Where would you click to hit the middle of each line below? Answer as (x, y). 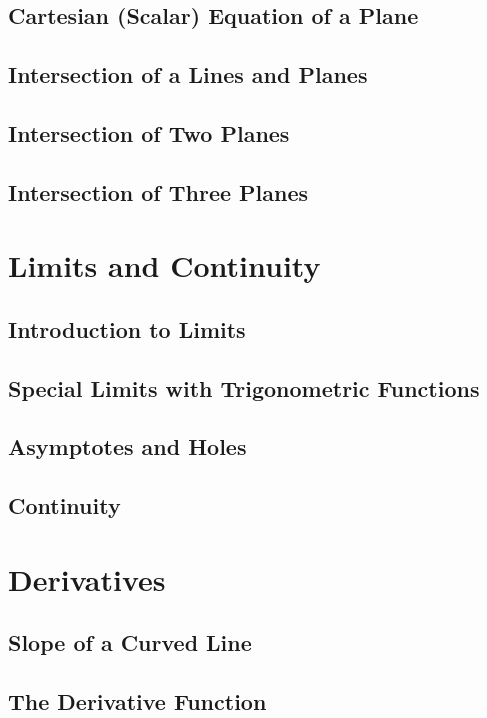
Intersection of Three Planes (158, 191)
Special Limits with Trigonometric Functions (244, 387)
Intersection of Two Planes (149, 132)
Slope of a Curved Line (130, 642)
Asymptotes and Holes (127, 446)
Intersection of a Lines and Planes (188, 74)
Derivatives (87, 578)
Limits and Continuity (164, 265)
